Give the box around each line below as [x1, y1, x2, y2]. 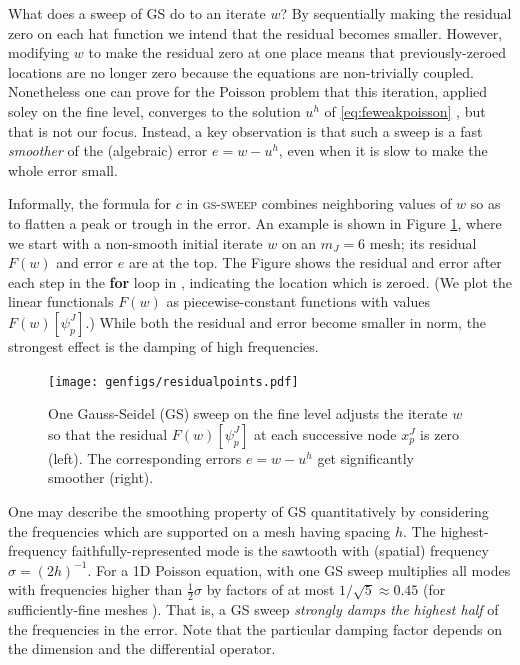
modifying [8, 42, 70, 63]
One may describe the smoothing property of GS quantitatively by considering [8, 500, 489, 521]
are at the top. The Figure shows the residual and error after [128, 252, 502, 273]
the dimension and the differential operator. [8, 638, 276, 659]
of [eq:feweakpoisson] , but [324, 100, 486, 121]
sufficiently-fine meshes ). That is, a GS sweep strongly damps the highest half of [8, 599, 499, 620]
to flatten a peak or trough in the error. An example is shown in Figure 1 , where [8, 212, 502, 233]
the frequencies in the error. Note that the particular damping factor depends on [8, 618, 502, 639]
